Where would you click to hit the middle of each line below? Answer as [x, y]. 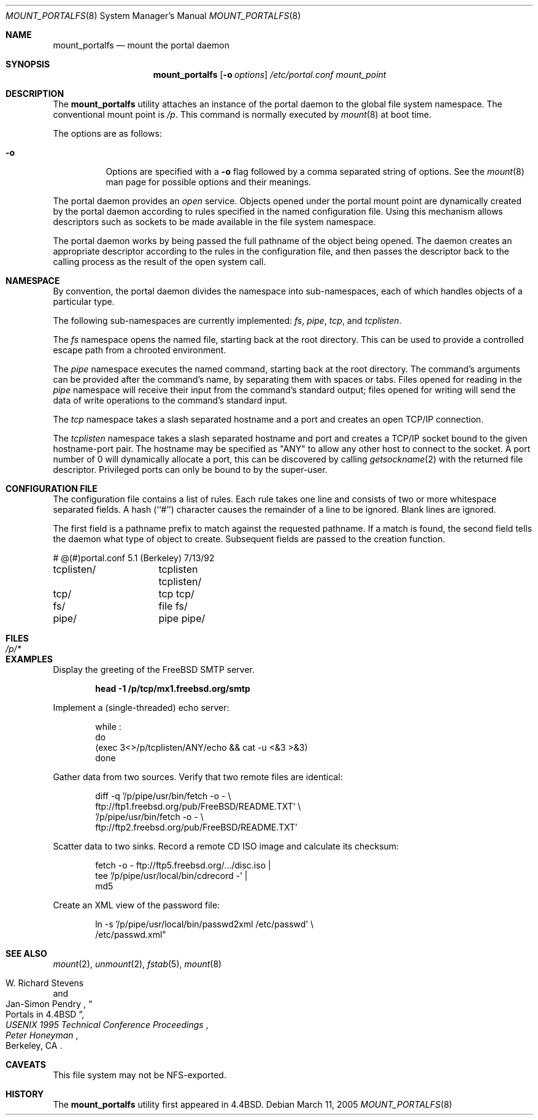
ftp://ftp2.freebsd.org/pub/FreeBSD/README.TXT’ [196, 827]
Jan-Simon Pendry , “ [49, 1004]
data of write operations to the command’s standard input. [170, 400]
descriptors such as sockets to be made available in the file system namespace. [214, 222]
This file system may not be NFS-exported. [140, 1075]
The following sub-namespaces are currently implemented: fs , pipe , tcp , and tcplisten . [227, 320]
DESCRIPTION [35, 94]
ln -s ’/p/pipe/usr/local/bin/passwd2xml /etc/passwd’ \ [204, 924]
